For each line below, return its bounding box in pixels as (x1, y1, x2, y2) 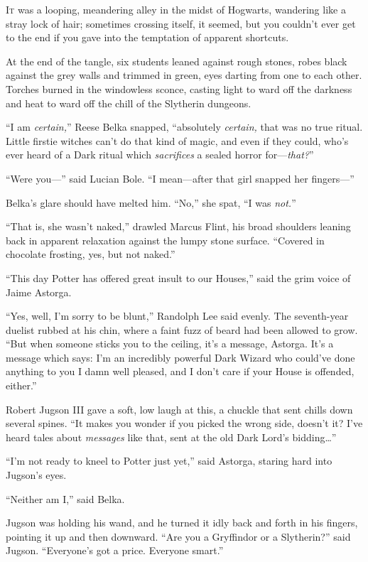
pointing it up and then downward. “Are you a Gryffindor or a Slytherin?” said (6, 529, 351, 544)
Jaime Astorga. (6, 284, 72, 299)
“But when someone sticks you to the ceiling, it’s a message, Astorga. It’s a (6, 336, 334, 351)
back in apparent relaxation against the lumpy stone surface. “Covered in (6, 232, 325, 247)
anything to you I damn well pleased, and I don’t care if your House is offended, (6, 364, 355, 379)
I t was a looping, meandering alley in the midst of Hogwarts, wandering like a (6, 2, 346, 16)
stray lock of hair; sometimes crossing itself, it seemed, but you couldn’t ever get (6, 16, 356, 31)
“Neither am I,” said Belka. (6, 491, 125, 506)
